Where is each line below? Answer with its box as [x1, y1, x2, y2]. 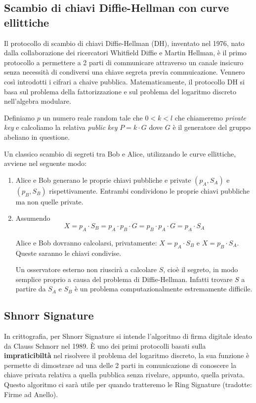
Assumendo [15, 213, 50, 223]
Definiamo [4, 112, 35, 122]
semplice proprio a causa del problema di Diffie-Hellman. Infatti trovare [15, 274, 233, 284]
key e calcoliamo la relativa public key [4, 122, 118, 132]
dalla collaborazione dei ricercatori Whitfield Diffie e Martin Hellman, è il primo [4, 47, 247, 58]
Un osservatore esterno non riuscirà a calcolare [15, 264, 157, 275]
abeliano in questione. [4, 131, 70, 142]
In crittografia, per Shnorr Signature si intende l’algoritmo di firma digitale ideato [4, 331, 252, 341]
